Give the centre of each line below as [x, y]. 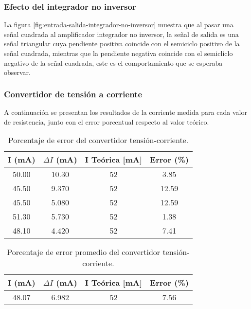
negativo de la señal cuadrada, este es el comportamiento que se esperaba [113, 63]
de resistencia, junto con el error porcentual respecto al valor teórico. [107, 121]
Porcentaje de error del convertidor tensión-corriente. [98, 140]
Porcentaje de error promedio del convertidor [84, 252]
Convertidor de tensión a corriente [73, 94]
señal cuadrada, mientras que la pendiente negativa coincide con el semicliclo [118, 53]
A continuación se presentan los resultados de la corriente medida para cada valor [125, 112]
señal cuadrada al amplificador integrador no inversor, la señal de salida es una [121, 34]
